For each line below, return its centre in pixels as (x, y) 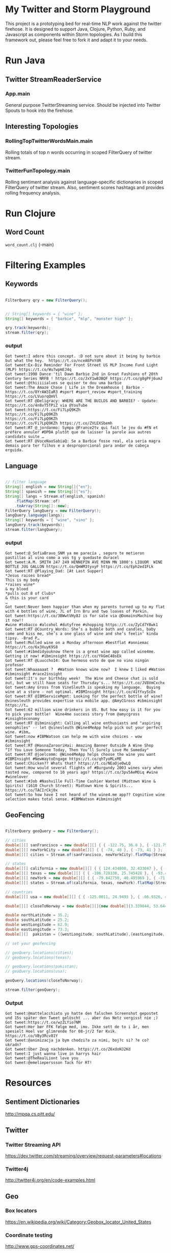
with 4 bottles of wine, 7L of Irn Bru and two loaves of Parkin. (77, 612)
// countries (19, 892)
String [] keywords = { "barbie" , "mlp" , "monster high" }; (69, 319)
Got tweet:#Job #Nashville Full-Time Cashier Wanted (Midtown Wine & (81, 781)
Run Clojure (31, 213)
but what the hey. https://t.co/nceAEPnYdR (53, 361)
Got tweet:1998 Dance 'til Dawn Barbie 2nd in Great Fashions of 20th (82, 374)
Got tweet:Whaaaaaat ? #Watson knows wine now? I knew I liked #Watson (85, 670)
